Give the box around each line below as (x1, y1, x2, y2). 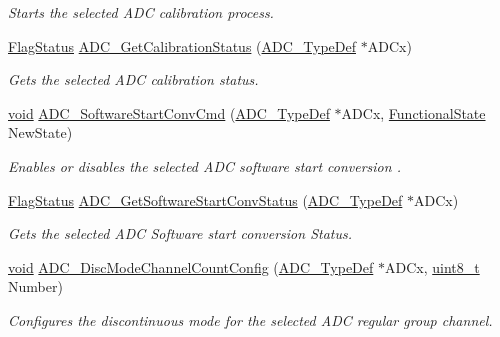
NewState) (8, 122, 73, 143)
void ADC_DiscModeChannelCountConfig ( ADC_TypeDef (8, 256, 374, 277)
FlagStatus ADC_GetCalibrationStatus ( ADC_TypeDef (8, 35, 357, 56)
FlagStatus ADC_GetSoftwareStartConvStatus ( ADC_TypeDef (8, 189, 403, 210)
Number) (8, 276, 63, 297)
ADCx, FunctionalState (341, 102, 486, 123)
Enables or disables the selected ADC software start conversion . (8, 155, 401, 176)
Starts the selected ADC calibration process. (8, 2, 274, 22)
